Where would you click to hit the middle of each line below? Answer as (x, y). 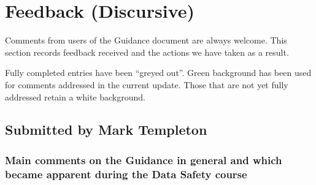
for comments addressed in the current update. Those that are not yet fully (147, 84)
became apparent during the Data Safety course (126, 174)
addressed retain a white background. (75, 96)
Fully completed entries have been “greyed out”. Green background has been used (158, 73)
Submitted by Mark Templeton (106, 130)
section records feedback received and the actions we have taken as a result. (147, 52)
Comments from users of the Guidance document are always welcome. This (146, 40)
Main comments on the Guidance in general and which (144, 160)
